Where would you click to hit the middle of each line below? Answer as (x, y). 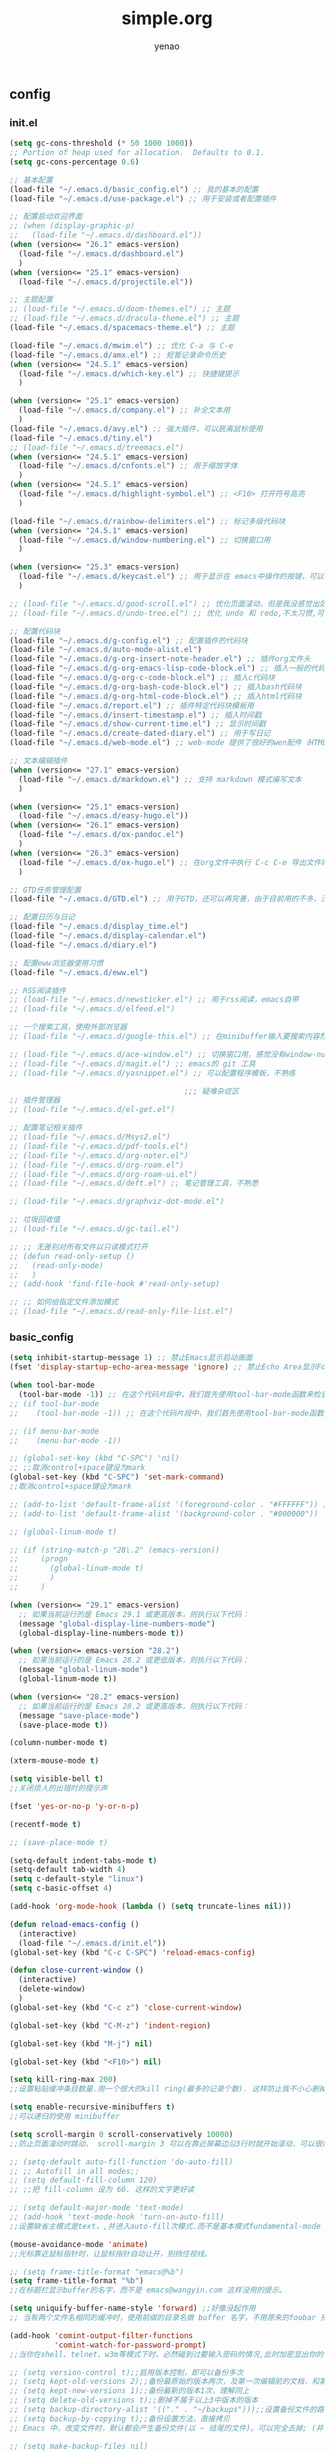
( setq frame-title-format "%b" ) (76, 2281)
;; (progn (39, 1559)
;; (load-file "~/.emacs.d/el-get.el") (92, 1110)
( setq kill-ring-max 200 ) (63, 2080)
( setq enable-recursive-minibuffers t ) (92, 2107)
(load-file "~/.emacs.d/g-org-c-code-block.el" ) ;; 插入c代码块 (142, 678)
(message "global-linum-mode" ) (83, 1670)
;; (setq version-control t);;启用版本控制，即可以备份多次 (126, 2372)
